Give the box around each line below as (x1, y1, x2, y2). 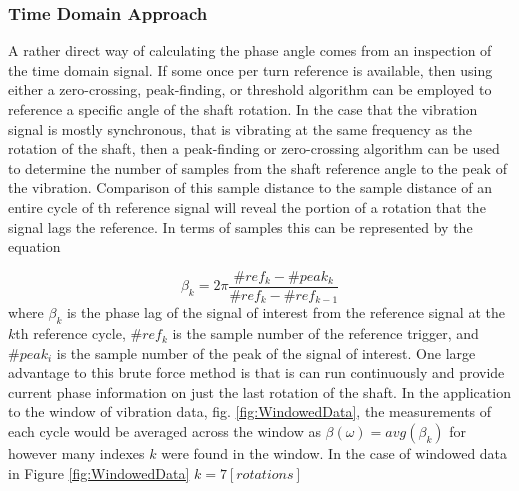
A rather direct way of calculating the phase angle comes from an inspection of (8, 40, 492, 61)
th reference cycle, (15, 323, 126, 344)
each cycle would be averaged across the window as (8, 421, 321, 442)
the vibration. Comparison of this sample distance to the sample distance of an (8, 177, 492, 198)
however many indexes (8, 443, 145, 464)
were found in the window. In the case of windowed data (161, 443, 508, 464)
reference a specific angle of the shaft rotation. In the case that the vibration (8, 99, 478, 119)
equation (8, 236, 61, 257)
